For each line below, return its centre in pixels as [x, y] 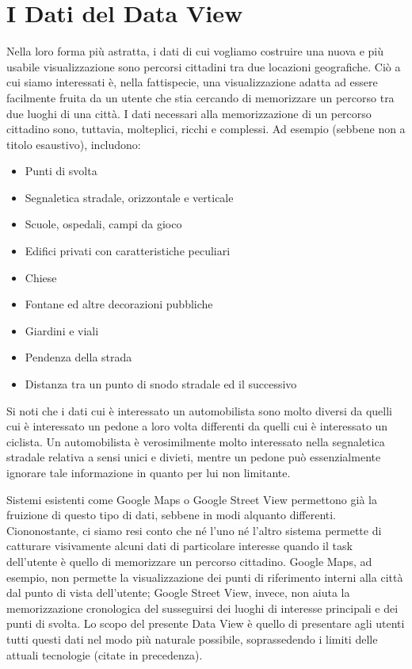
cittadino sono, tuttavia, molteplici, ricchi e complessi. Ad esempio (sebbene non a [206, 129]
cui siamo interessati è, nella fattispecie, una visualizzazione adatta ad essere [192, 82]
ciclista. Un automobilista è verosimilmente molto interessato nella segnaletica [196, 441]
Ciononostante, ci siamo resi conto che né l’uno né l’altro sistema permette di [194, 530]
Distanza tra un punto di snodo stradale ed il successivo [161, 384]
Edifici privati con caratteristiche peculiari [128, 251]
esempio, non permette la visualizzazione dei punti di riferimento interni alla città [205, 577]
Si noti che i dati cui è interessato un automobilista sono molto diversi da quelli [199, 410]
